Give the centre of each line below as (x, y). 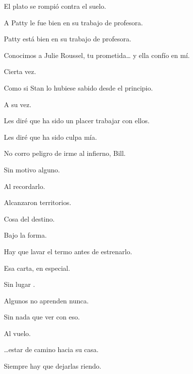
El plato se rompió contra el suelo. (55, 6)
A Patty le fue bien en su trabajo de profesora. (73, 22)
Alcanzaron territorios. (38, 202)
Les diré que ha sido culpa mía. (51, 137)
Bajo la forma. (26, 235)
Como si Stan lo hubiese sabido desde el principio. (79, 87)
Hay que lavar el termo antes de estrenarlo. (68, 251)
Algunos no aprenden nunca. (46, 300)
